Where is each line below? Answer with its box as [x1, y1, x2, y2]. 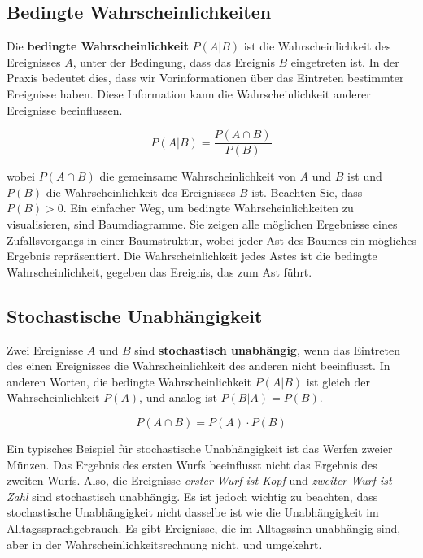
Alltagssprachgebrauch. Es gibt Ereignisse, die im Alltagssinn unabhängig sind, [7, 519, 401, 536]
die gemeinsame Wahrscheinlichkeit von [99, 168, 296, 185]
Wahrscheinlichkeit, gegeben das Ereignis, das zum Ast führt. [7, 263, 312, 280]
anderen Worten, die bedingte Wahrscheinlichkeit [7, 373, 251, 390]
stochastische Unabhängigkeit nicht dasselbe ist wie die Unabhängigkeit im [7, 504, 379, 521]
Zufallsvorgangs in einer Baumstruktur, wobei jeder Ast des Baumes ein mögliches [7, 231, 416, 248]
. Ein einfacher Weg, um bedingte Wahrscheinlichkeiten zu [63, 199, 354, 216]
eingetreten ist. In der [290, 53, 399, 70]
